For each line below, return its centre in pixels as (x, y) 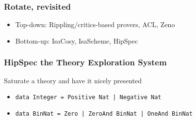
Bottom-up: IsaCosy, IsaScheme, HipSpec (77, 40)
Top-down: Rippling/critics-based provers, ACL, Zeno (95, 24)
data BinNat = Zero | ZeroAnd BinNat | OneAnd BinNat (104, 113)
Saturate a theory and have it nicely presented (73, 80)
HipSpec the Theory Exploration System (85, 62)
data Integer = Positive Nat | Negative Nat (88, 98)
